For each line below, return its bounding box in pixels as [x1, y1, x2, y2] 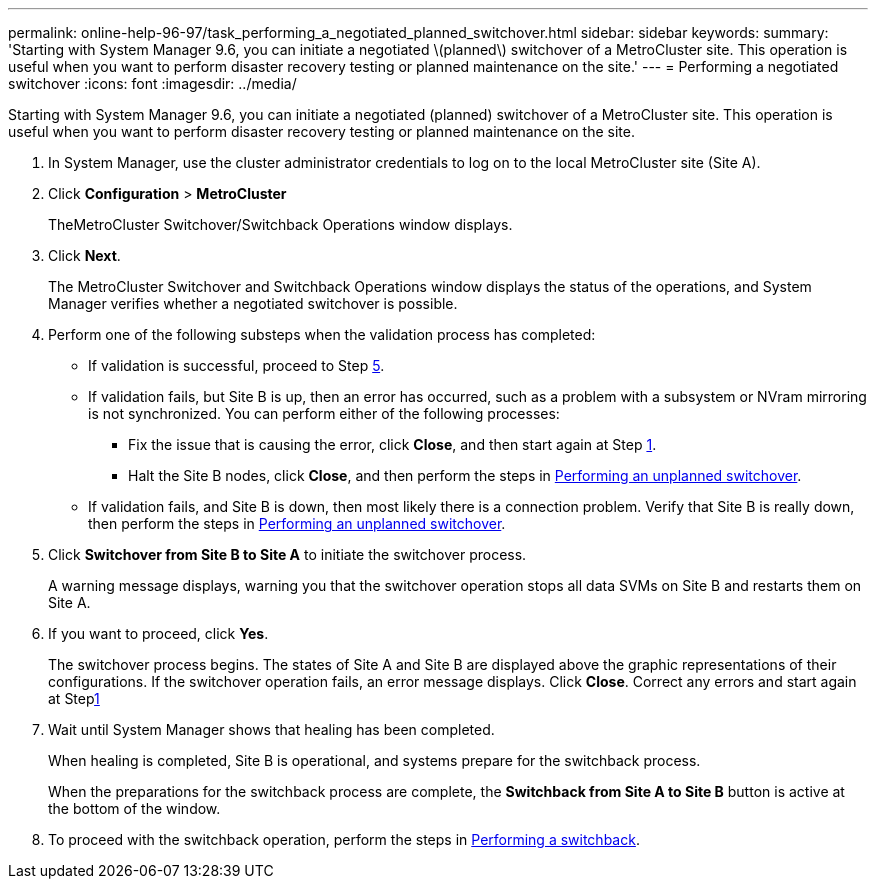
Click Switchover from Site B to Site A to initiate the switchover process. [48, 546, 527, 563]
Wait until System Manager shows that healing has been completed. [48, 721, 495, 738]
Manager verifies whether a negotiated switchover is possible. [48, 295, 458, 312]
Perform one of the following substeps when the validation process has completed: [48, 326, 596, 343]
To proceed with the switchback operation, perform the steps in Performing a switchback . [48, 831, 640, 848]
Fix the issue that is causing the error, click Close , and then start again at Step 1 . [128, 436, 657, 453]
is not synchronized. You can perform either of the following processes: [88, 405, 560, 422]
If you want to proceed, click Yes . [48, 625, 269, 642]
